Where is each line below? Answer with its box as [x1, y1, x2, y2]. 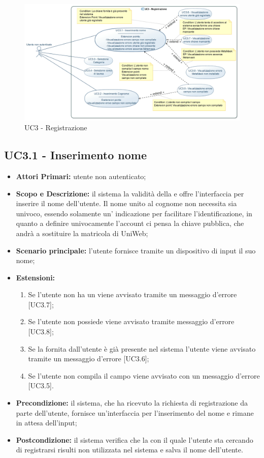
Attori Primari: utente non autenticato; [16, 170, 146, 181]
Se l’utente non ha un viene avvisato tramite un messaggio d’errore [28, 289, 237, 300]
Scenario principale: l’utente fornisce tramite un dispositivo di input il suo [16, 245, 256, 255]
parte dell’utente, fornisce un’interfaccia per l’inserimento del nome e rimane [16, 407, 254, 418]
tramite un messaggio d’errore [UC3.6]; [28, 353, 149, 364]
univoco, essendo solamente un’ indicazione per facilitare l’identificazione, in [16, 208, 252, 218]
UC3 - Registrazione [24, 122, 87, 133]
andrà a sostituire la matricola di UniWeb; [16, 227, 148, 238]
